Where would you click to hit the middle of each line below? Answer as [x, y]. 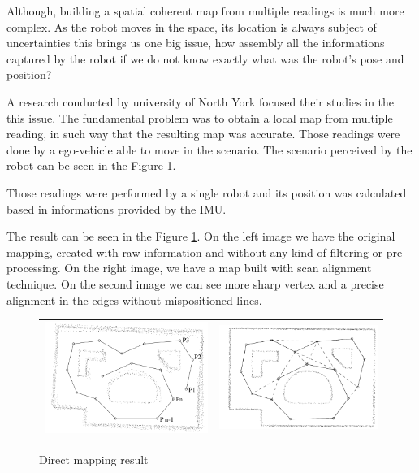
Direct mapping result [94, 459]
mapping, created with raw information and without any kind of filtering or [195, 252]
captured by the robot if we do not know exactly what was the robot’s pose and [205, 58]
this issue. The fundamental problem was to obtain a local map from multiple [200, 117]
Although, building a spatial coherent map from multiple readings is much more [205, 11]
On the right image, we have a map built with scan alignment [218, 268]
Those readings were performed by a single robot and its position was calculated [207, 192]
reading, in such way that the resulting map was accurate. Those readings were [203, 134]
